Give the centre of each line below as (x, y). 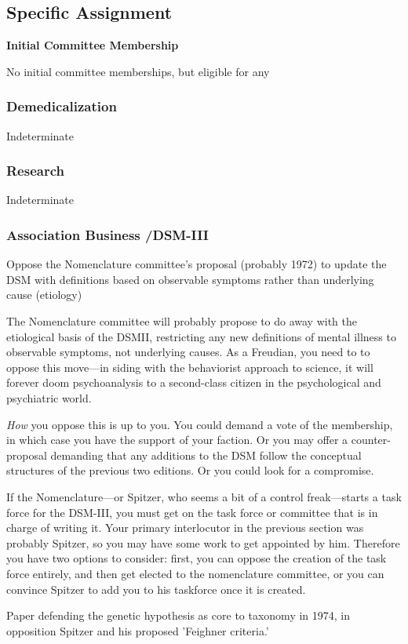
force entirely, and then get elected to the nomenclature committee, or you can (195, 573)
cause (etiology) (44, 295)
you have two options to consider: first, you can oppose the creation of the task (197, 558)
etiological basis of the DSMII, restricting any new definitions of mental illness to (201, 336)
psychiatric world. (49, 397)
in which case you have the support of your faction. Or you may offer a (177, 440)
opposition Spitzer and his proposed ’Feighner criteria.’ (138, 630)
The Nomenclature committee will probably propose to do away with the (182, 321)
